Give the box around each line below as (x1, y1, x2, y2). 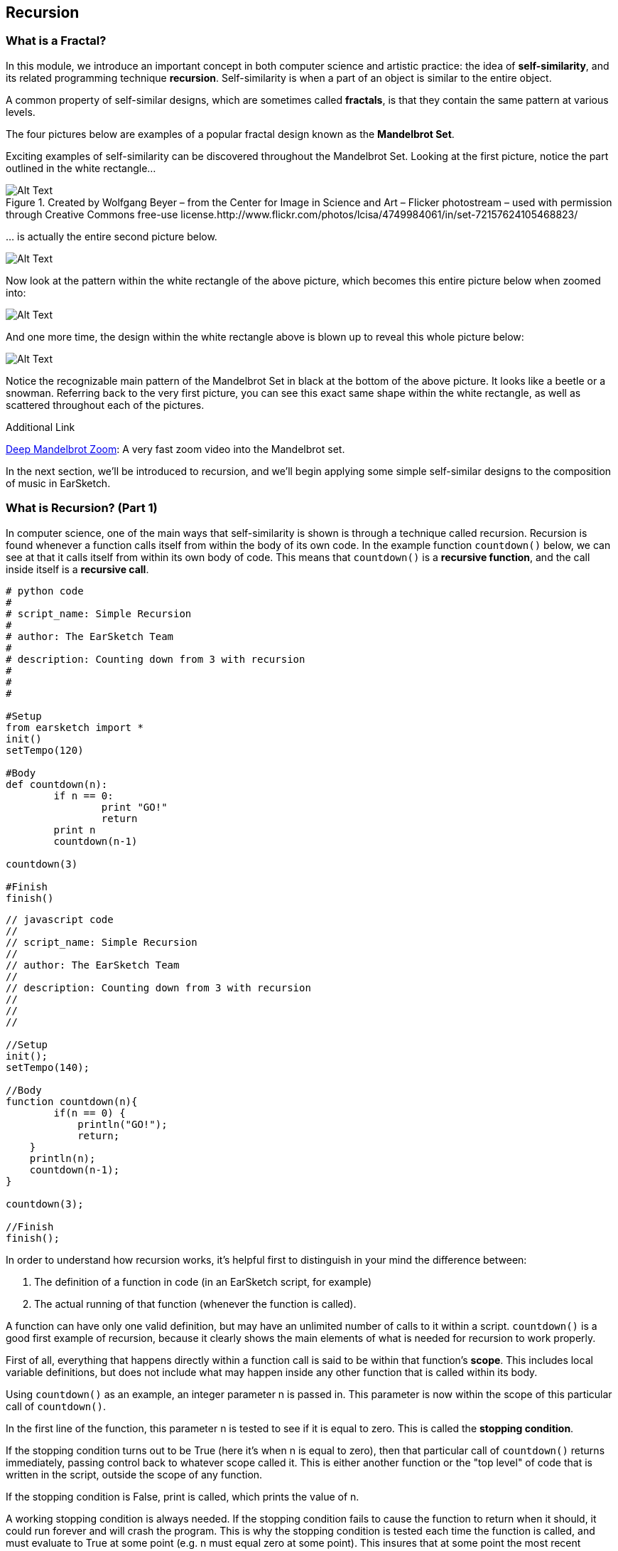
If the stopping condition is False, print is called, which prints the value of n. (6, 1490, 359, 1503)
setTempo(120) (6, 744, 84, 756)
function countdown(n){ (6, 1095, 138, 1107)
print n (53, 824, 96, 836)
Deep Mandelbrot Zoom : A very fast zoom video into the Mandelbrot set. (6, 442, 345, 455)
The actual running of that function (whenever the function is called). (34, 1297, 357, 1310)
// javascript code (6, 913, 114, 925)
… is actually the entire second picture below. (6, 230, 217, 242)
